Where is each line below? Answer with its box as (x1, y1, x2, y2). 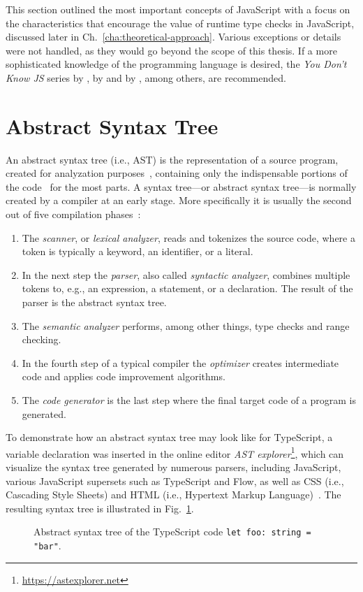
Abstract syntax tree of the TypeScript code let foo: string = (34, 524, 311, 539)
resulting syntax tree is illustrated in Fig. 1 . (6, 500, 194, 515)
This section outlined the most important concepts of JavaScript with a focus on (6, 2, 350, 16)
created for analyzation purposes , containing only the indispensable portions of (6, 166, 348, 180)
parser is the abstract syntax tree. (22, 295, 167, 310)
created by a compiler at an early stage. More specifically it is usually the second (6, 193, 352, 208)
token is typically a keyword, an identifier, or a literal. (22, 244, 253, 259)
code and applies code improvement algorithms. (22, 369, 225, 384)
